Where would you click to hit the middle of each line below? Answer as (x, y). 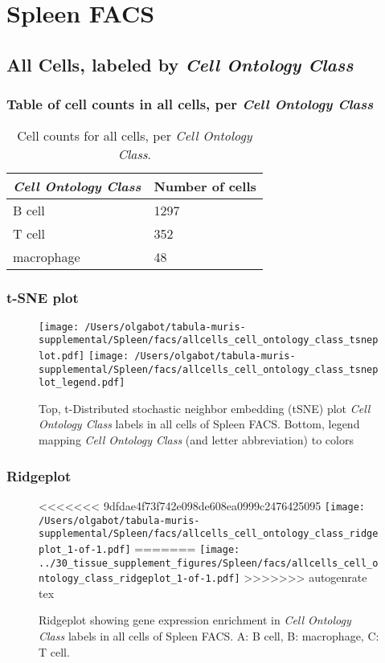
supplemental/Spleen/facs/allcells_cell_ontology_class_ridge (209, 534)
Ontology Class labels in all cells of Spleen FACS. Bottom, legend (199, 424)
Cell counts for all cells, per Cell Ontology (135, 136)
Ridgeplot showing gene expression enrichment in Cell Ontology (195, 620)
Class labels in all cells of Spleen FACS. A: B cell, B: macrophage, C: (209, 636)
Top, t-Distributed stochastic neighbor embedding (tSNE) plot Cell (205, 408)
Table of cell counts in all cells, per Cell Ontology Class (190, 104)
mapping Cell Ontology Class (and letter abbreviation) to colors (196, 440)
